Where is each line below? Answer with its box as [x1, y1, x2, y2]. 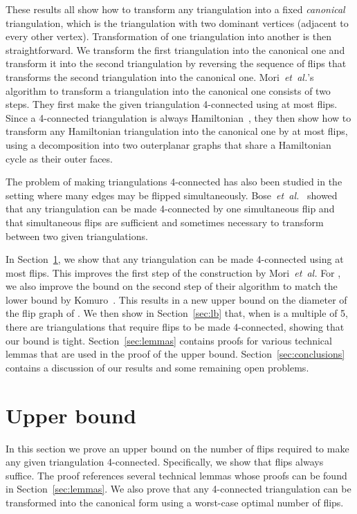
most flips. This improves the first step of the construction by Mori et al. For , [6, 265, 341, 279]
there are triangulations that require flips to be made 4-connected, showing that [6, 320, 345, 334]
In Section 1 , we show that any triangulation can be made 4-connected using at [6, 252, 344, 266]
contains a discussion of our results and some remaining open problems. [6, 360, 309, 374]
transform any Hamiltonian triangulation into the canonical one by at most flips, [6, 124, 348, 138]
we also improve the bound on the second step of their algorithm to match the [6, 279, 338, 293]
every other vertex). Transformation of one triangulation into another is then [6, 29, 332, 44]
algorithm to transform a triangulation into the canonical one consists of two [6, 83, 331, 98]
